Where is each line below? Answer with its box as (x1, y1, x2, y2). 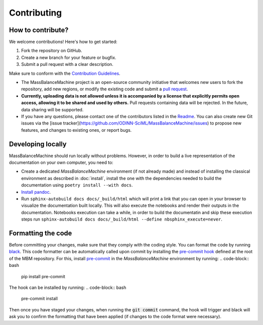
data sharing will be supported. (21, 106, 84, 112)
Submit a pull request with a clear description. (21, 61, 113, 67)
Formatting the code (9, 229, 73, 237)
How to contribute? (9, 26, 69, 34)
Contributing (9, 7, 62, 18)
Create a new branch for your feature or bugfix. (21, 54, 116, 61)
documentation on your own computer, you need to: (9, 160, 113, 165)
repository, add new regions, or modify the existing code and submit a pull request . (21, 86, 188, 92)
